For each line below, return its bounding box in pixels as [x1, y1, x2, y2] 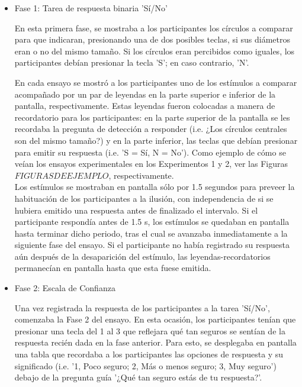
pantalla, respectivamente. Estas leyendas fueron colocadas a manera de [14, 99, 275, 112]
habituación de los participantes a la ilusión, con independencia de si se [14, 192, 274, 204]
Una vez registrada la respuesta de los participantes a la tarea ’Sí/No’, [14, 301, 270, 314]
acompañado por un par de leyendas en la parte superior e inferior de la [14, 88, 276, 100]
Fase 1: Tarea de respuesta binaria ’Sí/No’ [14, 2, 168, 14]
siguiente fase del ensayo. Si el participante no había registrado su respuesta [14, 238, 290, 251]
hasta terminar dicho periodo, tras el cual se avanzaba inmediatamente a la [14, 227, 288, 239]
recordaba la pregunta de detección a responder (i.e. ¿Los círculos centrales [14, 122, 287, 135]
